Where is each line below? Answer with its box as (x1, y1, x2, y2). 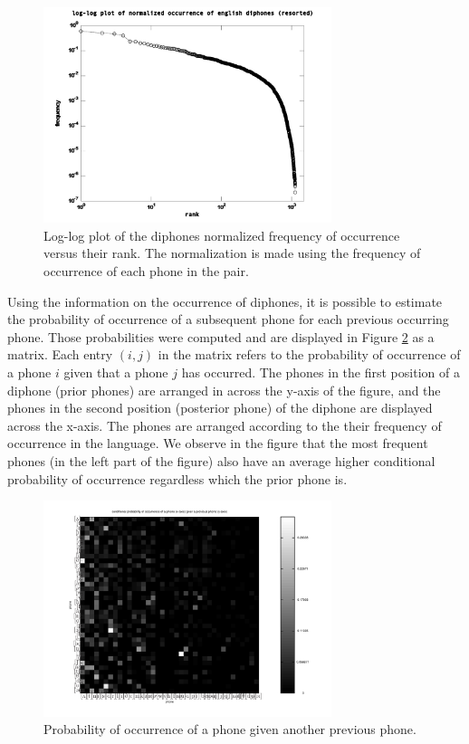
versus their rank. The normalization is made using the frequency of (43, 243, 421, 262)
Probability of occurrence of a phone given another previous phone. (43, 720, 416, 739)
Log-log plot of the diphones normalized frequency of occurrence (43, 225, 400, 244)
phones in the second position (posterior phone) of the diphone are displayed (7, 398, 433, 417)
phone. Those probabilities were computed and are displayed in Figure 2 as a (7, 327, 435, 346)
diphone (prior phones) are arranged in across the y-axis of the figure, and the (7, 380, 441, 399)
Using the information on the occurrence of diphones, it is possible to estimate (7, 291, 443, 310)
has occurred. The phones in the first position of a (181, 362, 460, 381)
